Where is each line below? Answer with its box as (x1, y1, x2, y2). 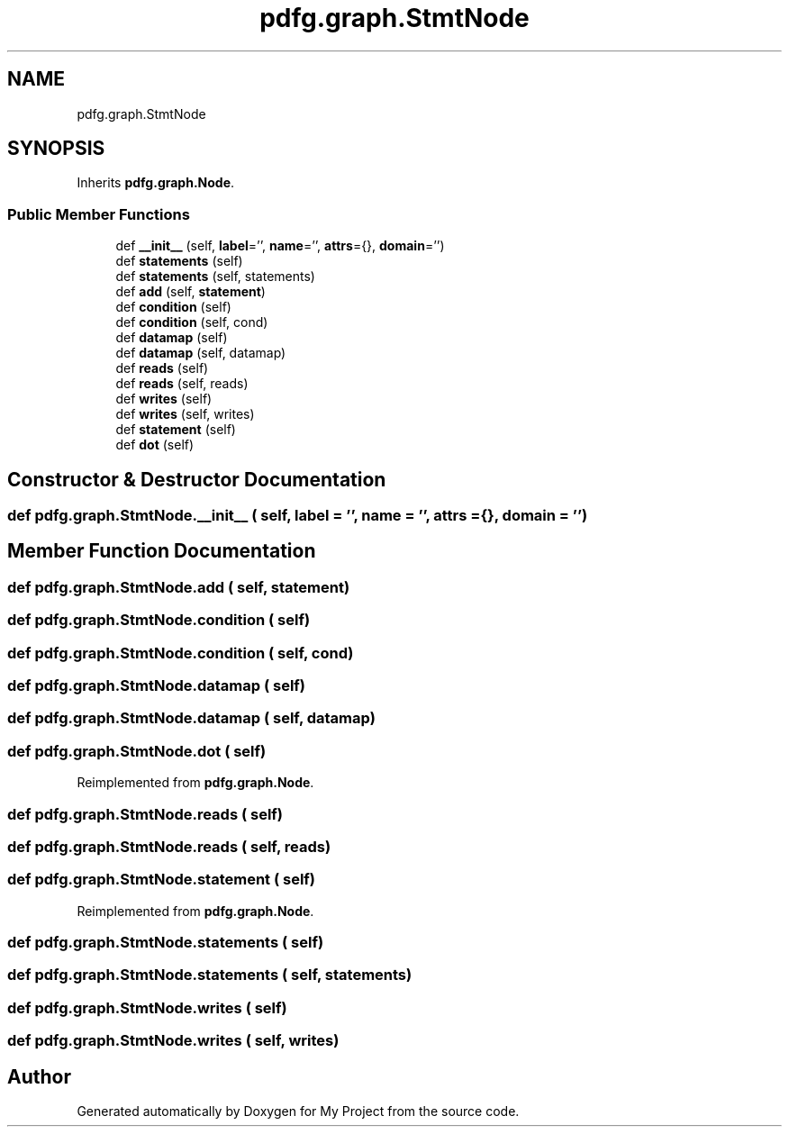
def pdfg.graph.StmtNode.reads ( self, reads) (7, 837, 331, 856)
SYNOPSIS (7, 137, 105, 160)
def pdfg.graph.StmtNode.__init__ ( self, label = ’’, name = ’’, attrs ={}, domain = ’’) (7, 506, 588, 525)
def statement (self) (115, 422, 236, 438)
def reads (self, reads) (115, 376, 249, 392)
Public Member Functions (7, 204, 190, 223)
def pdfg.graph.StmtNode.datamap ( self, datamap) (7, 709, 376, 728)
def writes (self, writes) (115, 406, 255, 422)
